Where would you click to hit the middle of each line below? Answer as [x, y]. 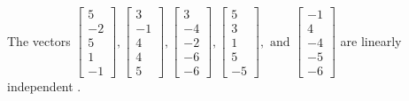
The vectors [39, 40]
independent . [44, 86]
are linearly [371, 40]
